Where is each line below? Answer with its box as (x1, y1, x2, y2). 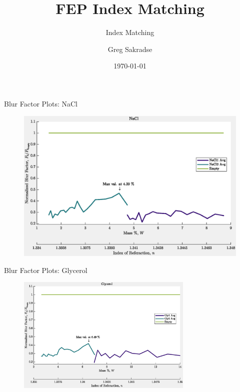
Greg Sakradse (107, 43, 152, 54)
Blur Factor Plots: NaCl (4, 98, 77, 108)
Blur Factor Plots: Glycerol (4, 264, 87, 275)
